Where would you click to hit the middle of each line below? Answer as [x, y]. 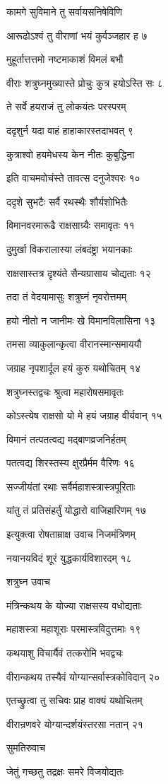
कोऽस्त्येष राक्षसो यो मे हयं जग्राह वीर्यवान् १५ [84, 415]
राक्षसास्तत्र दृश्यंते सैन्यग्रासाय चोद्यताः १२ [79, 273]
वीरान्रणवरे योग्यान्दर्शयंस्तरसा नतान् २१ [75, 724]
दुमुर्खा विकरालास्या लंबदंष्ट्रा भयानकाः [70, 248]
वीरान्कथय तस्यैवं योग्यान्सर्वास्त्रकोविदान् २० [83, 676]
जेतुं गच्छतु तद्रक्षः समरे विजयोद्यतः [65, 771]
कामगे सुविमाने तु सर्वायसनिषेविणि [64, 11]
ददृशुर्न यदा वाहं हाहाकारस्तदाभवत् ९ [70, 130]
